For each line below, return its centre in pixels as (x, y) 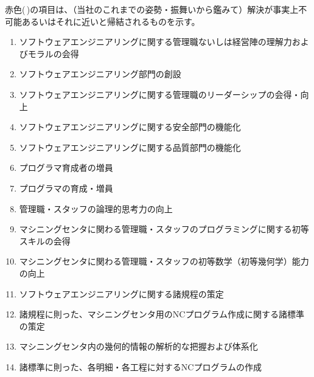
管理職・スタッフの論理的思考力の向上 (96, 208)
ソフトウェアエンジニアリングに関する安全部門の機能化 (130, 127)
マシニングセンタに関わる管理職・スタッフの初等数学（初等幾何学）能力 (164, 261)
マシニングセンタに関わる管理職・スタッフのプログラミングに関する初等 (164, 229)
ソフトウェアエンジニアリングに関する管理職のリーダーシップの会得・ (160, 94)
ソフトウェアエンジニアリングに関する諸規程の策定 (121, 293)
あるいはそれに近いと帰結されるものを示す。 (111, 21)
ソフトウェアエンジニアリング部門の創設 (100, 74)
